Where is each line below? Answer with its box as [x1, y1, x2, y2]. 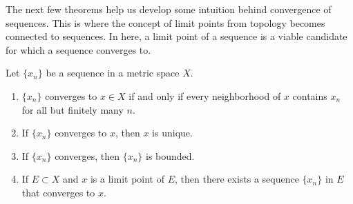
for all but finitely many [21, 102, 124, 116]
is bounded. [145, 148, 195, 163]
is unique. [152, 125, 193, 140]
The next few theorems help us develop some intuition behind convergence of [6, 2, 332, 16]
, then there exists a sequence [175, 172, 299, 186]
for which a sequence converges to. [6, 42, 151, 57]
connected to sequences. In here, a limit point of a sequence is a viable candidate [6, 29, 347, 43]
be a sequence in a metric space [46, 65, 180, 80]
